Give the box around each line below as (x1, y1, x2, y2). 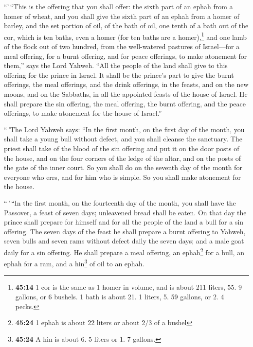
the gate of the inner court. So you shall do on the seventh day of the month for (4, 162, 242, 173)
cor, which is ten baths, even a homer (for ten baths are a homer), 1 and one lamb (4, 30, 247, 42)
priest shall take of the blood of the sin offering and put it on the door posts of (4, 143, 239, 153)
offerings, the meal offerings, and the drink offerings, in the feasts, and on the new (4, 79, 249, 89)
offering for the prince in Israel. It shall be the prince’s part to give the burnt (4, 69, 234, 80)
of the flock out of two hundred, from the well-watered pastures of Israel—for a (4, 41, 240, 52)
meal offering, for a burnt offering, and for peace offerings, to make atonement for (4, 51, 247, 61)
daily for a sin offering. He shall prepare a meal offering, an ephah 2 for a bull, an (4, 245, 244, 257)
